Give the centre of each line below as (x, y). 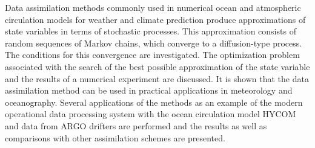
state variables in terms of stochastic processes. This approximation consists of (151, 31)
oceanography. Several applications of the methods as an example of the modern (154, 102)
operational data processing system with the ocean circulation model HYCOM (151, 114)
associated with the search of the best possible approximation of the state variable (157, 66)
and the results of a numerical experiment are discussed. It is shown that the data (157, 78)
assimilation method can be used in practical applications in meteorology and (149, 90)
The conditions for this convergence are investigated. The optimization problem (152, 55)
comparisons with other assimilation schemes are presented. (115, 137)
